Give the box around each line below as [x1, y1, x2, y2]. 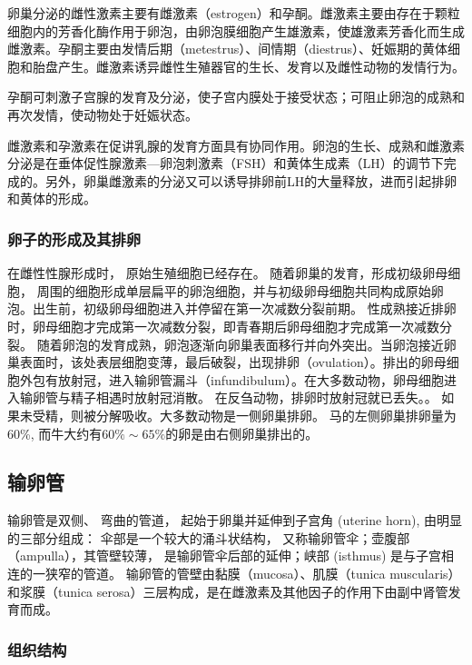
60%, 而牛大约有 [7, 423, 103, 442]
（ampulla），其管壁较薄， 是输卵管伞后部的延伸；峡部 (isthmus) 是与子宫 [7, 546, 442, 565]
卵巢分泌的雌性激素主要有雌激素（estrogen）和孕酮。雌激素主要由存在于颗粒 [7, 4, 460, 22]
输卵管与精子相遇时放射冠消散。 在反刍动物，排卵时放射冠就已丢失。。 [19, 388, 438, 407]
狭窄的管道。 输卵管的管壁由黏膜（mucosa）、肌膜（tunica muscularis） [44, 564, 461, 583]
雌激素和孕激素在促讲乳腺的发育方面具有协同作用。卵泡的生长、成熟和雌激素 [7, 135, 465, 154]
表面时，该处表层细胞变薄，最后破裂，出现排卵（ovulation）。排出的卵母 [19, 352, 447, 372]
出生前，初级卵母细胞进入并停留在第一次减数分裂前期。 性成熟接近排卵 [32, 299, 457, 318]
